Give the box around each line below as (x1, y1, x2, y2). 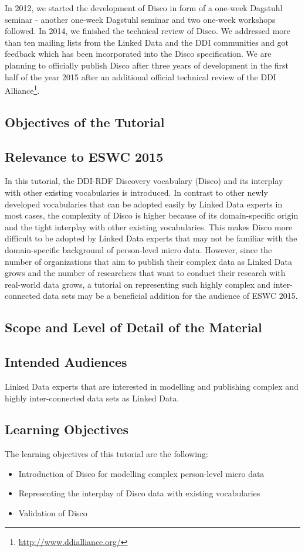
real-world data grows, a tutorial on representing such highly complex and (5, 278, 271, 290)
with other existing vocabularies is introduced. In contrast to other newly (5, 186, 268, 198)
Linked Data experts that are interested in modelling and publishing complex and (5, 380, 299, 392)
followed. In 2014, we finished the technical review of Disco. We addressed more (5, 25, 291, 37)
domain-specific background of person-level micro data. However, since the (5, 243, 272, 255)
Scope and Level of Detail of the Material (5, 318, 262, 336)
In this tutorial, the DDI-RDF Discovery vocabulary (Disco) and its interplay (5, 175, 283, 187)
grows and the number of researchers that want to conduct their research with (5, 267, 286, 279)
